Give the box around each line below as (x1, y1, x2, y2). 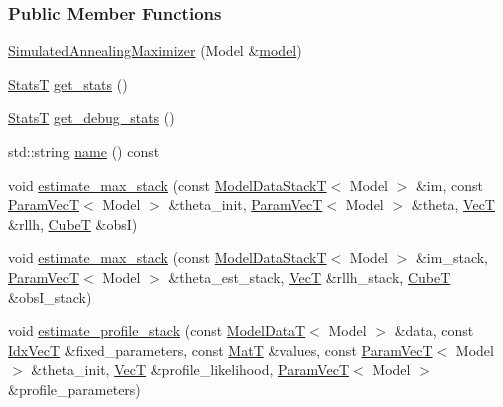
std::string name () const (8, 141, 160, 161)
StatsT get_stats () (8, 73, 128, 94)
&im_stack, (415, 247, 488, 268)
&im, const (415, 174, 483, 195)
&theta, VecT (411, 194, 495, 215)
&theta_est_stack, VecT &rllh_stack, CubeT (168, 266, 451, 287)
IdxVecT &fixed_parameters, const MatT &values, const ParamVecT (8, 339, 433, 360)
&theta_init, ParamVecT (168, 194, 323, 215)
